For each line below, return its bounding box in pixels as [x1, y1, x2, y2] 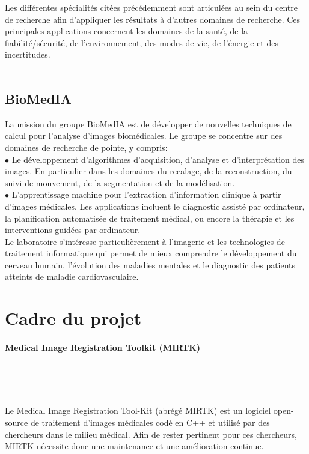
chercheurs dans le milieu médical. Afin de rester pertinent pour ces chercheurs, [5, 428, 297, 440]
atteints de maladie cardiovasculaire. [5, 270, 139, 283]
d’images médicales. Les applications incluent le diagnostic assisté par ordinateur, [5, 199, 305, 212]
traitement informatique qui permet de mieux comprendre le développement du [5, 247, 297, 259]
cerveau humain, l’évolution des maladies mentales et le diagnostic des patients [5, 258, 296, 271]
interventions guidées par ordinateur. [5, 223, 141, 236]
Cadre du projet [5, 306, 142, 330]
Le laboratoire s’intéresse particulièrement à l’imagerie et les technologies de [5, 235, 285, 247]
